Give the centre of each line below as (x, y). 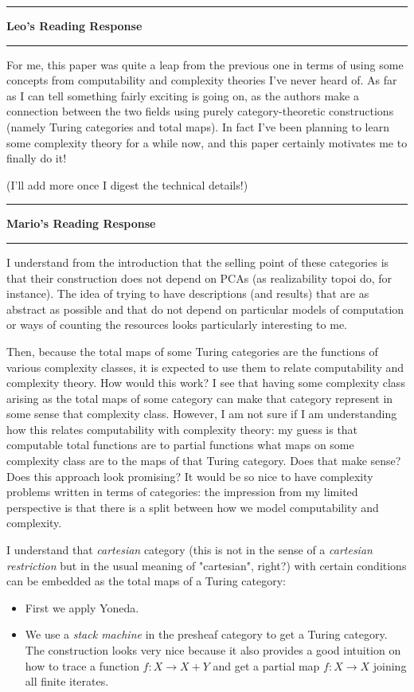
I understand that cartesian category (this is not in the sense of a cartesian (189, 550)
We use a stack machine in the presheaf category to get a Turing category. (206, 634)
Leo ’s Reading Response (74, 25)
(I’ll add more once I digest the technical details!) (127, 184)
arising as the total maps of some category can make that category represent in (200, 398)
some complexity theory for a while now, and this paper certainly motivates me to (207, 142)
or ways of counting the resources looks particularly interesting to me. (177, 324)
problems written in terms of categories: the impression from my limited (182, 492)
